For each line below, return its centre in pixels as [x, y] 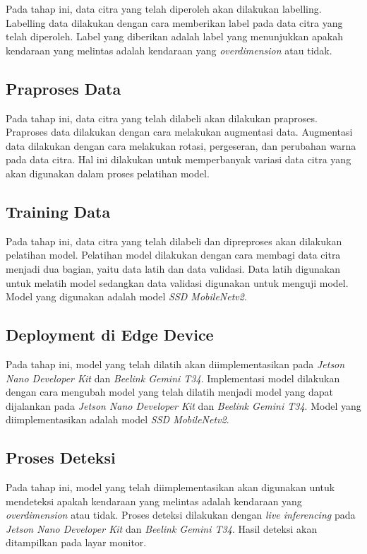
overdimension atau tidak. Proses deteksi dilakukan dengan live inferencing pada [181, 515]
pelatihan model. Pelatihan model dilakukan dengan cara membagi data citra [173, 255]
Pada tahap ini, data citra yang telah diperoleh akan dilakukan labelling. [164, 8]
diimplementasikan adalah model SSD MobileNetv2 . [118, 419]
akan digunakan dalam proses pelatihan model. [108, 173]
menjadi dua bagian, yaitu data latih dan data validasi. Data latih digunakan [173, 268]
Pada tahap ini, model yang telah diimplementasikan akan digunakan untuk [170, 487]
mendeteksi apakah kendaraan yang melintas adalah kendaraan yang [154, 501]
